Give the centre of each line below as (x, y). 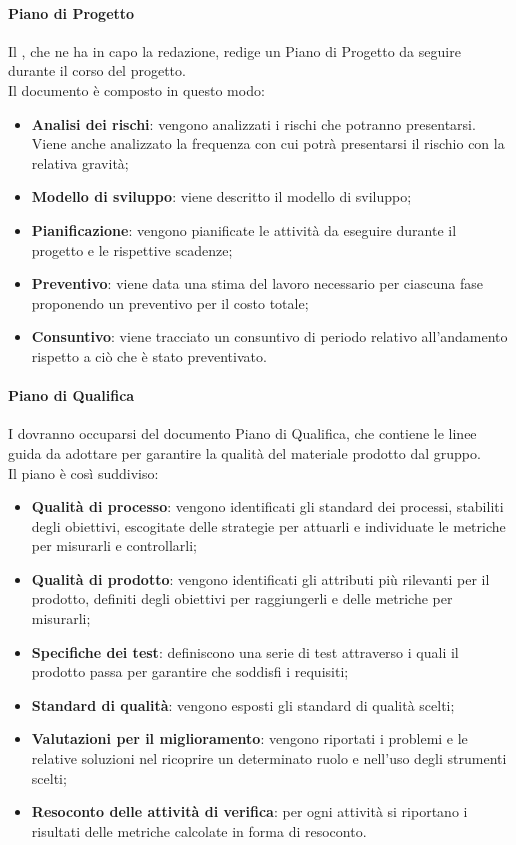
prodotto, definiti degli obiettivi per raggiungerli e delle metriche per (242, 598)
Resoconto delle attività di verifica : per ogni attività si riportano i (249, 811)
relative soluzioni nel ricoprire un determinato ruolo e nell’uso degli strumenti (269, 758)
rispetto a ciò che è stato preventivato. (149, 355)
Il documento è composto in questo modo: (136, 89)
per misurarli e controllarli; (114, 545)
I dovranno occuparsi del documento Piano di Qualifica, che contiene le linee (242, 433)
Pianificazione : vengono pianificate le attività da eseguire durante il (244, 229)
